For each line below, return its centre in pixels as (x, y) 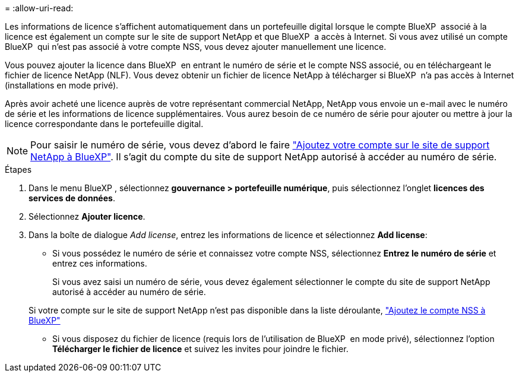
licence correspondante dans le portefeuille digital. (104, 124)
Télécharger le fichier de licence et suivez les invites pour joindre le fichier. (200, 349)
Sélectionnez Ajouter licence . (87, 216)
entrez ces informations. (100, 263)
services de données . (72, 198)
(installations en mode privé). (62, 85)
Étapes (18, 170)
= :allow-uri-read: (39, 8)
